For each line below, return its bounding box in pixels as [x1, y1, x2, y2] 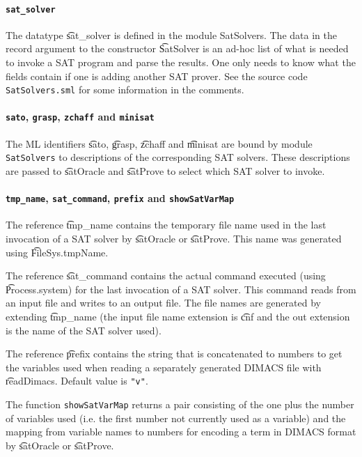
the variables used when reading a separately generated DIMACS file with [6, 359, 322, 374]
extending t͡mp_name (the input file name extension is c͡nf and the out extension [6, 309, 350, 324]
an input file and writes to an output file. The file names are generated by [6, 295, 321, 310]
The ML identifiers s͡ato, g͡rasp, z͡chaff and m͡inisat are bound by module [6, 136, 313, 150]
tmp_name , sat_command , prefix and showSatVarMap [6, 191, 235, 206]
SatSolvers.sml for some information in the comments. [6, 82, 244, 97]
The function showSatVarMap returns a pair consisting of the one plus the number [6, 397, 354, 412]
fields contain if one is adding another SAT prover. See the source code [6, 68, 308, 83]
